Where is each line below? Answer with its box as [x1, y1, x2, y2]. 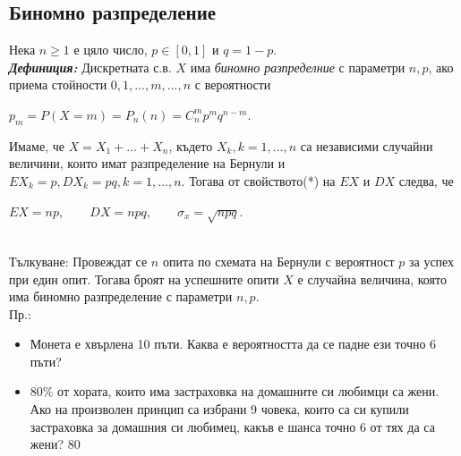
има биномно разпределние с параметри [190, 57, 406, 76]
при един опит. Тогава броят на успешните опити [9, 269, 279, 288]
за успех [408, 251, 455, 270]
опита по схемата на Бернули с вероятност [162, 251, 395, 270]
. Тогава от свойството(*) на [181, 171, 336, 190]
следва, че [398, 171, 454, 190]
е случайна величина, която [297, 269, 447, 288]
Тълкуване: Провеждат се [9, 251, 148, 270]
